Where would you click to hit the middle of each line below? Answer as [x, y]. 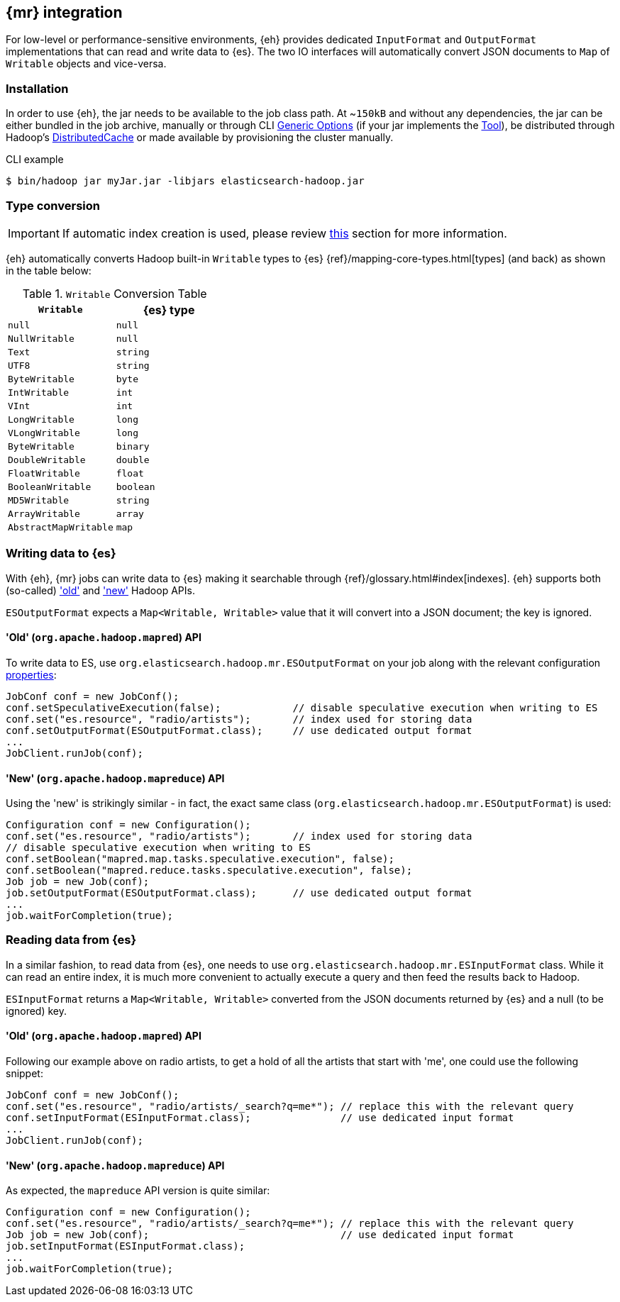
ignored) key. [37, 1011]
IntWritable [39, 392]
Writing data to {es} [61, 553]
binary [133, 446]
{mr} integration [64, 12]
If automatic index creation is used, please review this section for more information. [284, 233]
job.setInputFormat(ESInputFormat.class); [126, 1246]
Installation [37, 88]
